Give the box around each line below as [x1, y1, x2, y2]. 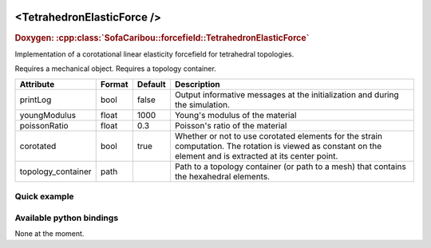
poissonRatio [19, 120, 69, 131]
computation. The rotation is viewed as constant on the [174, 140, 382, 152]
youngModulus [19, 109, 76, 120]
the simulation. [174, 99, 231, 110]
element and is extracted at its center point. [174, 150, 338, 161]
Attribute [19, 78, 55, 89]
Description [174, 78, 221, 89]
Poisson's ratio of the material [174, 120, 287, 131]
